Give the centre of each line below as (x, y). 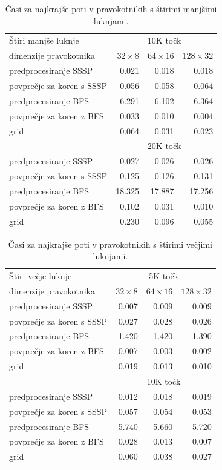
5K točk (164, 276)
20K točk (164, 146)
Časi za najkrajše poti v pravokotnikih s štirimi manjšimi (111, 8)
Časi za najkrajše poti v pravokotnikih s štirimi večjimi (110, 244)
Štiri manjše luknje (44, 40)
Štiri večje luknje (41, 276)
